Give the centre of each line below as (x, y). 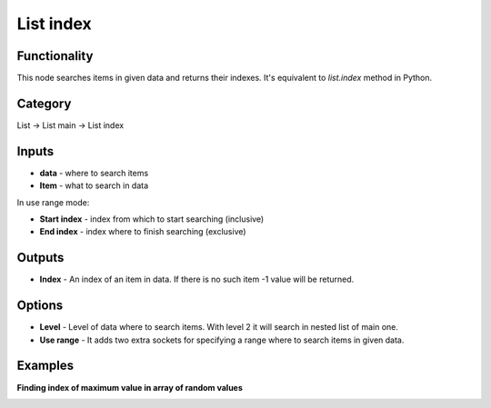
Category (44, 103)
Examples (45, 366)
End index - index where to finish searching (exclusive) (143, 232)
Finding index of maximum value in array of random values (130, 387)
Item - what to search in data (94, 185)
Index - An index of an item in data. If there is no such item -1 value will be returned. (197, 279)
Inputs (35, 151)
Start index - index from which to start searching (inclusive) (152, 219)
